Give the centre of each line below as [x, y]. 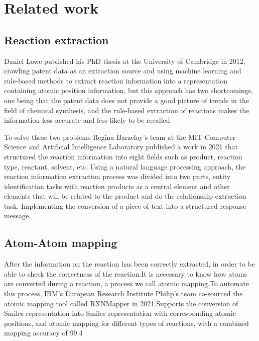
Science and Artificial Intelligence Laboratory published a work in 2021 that [121, 147]
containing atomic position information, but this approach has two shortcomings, [128, 90]
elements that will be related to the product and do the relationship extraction [125, 196]
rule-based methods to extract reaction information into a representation [116, 80]
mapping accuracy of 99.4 [43, 333]
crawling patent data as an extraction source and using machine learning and [123, 71]
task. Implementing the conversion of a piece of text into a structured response [125, 205]
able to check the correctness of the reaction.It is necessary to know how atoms [125, 273]
